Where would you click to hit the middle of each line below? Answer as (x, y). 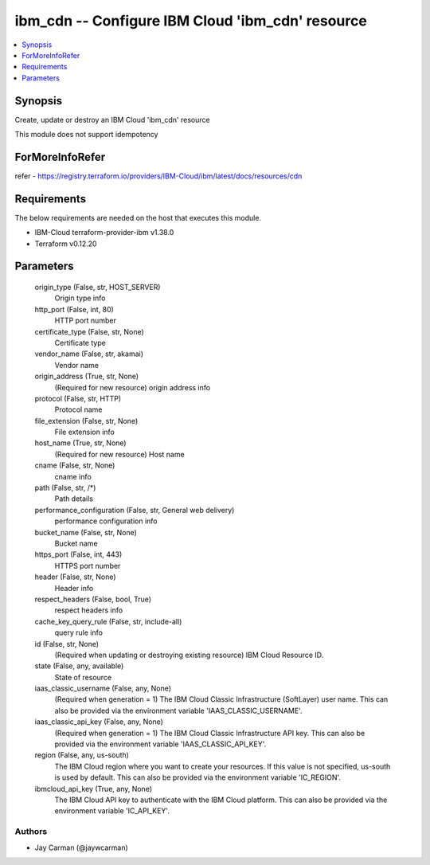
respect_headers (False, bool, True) (93, 599)
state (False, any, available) (79, 666)
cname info (73, 476)
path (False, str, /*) (65, 488)
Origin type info (80, 298)
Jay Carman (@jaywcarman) (82, 847)
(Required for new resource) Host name (119, 454)
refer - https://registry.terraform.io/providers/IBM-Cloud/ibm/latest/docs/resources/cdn (158, 176)
